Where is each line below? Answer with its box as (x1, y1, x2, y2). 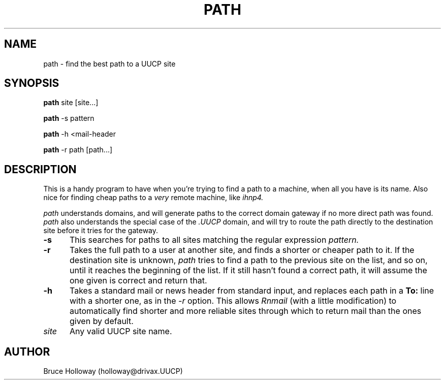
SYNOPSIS (4, 77, 59, 90)
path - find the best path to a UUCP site (43, 59, 176, 68)
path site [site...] (43, 98, 99, 107)
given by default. (69, 316, 134, 327)
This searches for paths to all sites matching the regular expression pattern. (69, 235, 359, 245)
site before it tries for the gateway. (43, 226, 158, 235)
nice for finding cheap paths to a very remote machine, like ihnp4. (43, 193, 264, 202)
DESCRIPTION (4, 163, 77, 176)
